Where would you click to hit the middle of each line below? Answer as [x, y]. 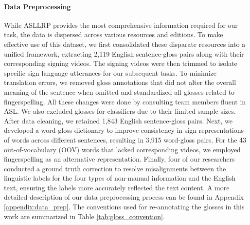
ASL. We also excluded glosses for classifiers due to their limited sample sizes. [120, 111]
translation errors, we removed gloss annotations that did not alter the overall [120, 82]
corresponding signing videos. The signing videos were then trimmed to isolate [121, 63]
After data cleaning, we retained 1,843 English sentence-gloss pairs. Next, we [118, 120]
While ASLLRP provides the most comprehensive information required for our [121, 25]
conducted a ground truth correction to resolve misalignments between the [115, 168]
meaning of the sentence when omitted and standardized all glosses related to [119, 92]
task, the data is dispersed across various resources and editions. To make [114, 34]
